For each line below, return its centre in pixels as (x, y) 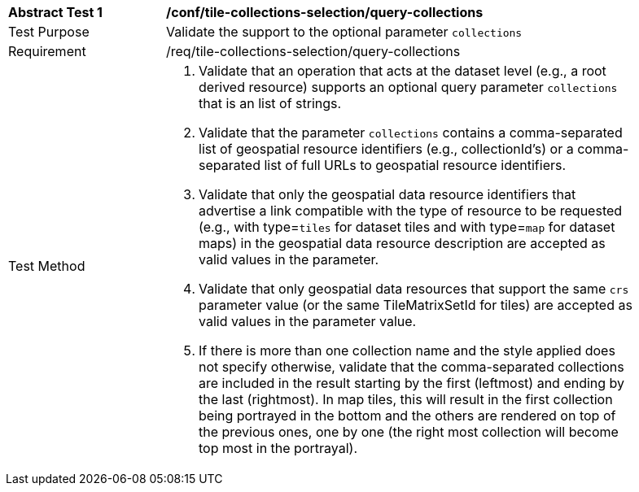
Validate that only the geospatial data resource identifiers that (387, 194)
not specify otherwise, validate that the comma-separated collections (411, 367)
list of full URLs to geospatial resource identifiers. (415, 165)
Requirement (47, 51)
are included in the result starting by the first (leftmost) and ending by (412, 383)
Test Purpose (49, 32)
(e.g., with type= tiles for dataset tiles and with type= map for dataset (407, 227)
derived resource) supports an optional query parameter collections (408, 87)
